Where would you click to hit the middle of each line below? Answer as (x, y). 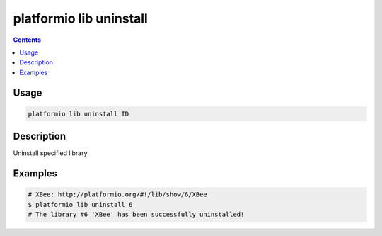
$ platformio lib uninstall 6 (80, 204)
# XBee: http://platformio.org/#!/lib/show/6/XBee (118, 195)
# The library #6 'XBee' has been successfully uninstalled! (136, 214)
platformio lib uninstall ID (79, 114)
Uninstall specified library (50, 153)
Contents (27, 40)
